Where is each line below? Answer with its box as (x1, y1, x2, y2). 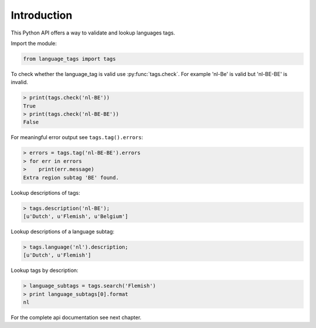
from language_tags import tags (23, 56, 116, 62)
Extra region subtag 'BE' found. (23, 174, 119, 181)
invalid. (11, 79, 29, 86)
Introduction (11, 9, 73, 22)
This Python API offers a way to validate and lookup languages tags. (11, 29, 176, 36)
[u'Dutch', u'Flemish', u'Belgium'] (23, 213, 129, 219)
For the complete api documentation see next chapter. (11, 314, 142, 321)
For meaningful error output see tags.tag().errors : (11, 134, 143, 141)
